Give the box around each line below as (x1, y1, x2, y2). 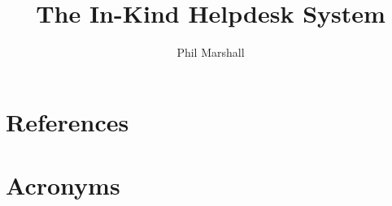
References (6, 105, 129, 138)
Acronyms (6, 169, 120, 202)
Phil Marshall (176, 44, 245, 61)
